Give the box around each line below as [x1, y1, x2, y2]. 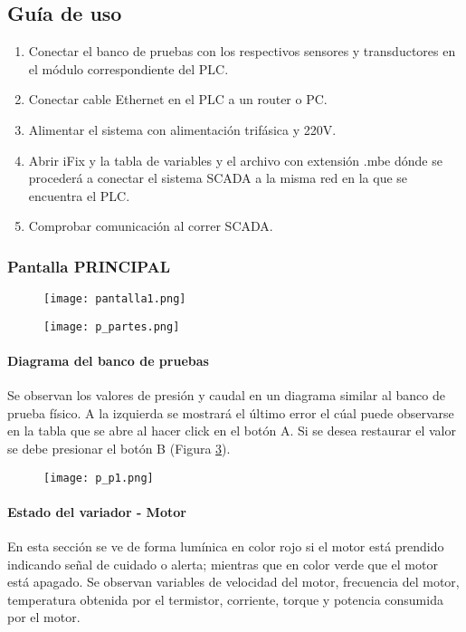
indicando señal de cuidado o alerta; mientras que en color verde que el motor [7, 554, 438, 573]
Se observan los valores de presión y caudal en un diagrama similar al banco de [7, 386, 445, 405]
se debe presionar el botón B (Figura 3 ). [7, 439, 231, 458]
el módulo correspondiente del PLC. [28, 59, 229, 78]
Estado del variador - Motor [7, 502, 186, 521]
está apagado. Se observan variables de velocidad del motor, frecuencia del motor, [7, 572, 460, 591]
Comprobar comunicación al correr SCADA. [28, 216, 273, 235]
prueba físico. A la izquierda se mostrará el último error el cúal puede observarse [7, 403, 454, 422]
